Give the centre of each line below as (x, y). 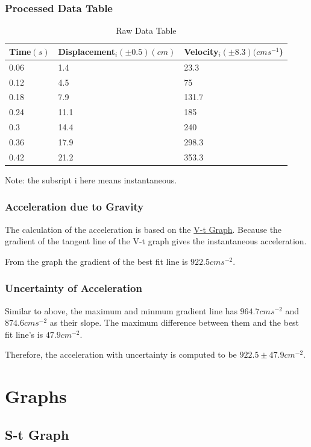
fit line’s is (24, 334)
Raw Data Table (146, 30)
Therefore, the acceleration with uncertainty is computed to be (121, 354)
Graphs (36, 396)
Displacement (87, 51)
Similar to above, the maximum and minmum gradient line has (121, 310)
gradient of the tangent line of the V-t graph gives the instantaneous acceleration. (156, 241)
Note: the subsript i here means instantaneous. (91, 179)
